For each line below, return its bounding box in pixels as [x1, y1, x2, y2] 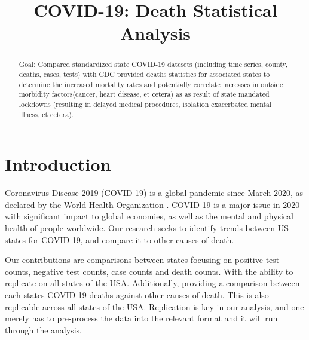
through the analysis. [5, 323, 82, 336]
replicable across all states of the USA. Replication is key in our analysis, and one [5, 300, 304, 313]
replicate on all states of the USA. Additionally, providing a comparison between [5, 277, 300, 289]
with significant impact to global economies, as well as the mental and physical [5, 210, 293, 222]
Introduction [5, 152, 111, 176]
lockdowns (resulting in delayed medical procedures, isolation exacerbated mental [19, 99, 272, 109]
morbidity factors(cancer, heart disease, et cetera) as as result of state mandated [19, 89, 270, 99]
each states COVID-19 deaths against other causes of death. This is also [5, 288, 269, 301]
